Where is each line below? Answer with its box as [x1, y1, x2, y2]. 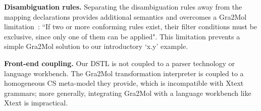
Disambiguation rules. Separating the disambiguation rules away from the [4, 2, 242, 12]
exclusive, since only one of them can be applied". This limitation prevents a [4, 31, 240, 41]
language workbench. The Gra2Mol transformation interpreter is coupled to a [4, 68, 244, 78]
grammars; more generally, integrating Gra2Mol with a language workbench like [4, 87, 251, 98]
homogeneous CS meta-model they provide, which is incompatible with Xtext [4, 78, 244, 88]
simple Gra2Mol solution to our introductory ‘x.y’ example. [4, 41, 188, 51]
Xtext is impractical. [4, 97, 68, 108]
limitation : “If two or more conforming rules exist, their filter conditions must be [4, 21, 257, 32]
